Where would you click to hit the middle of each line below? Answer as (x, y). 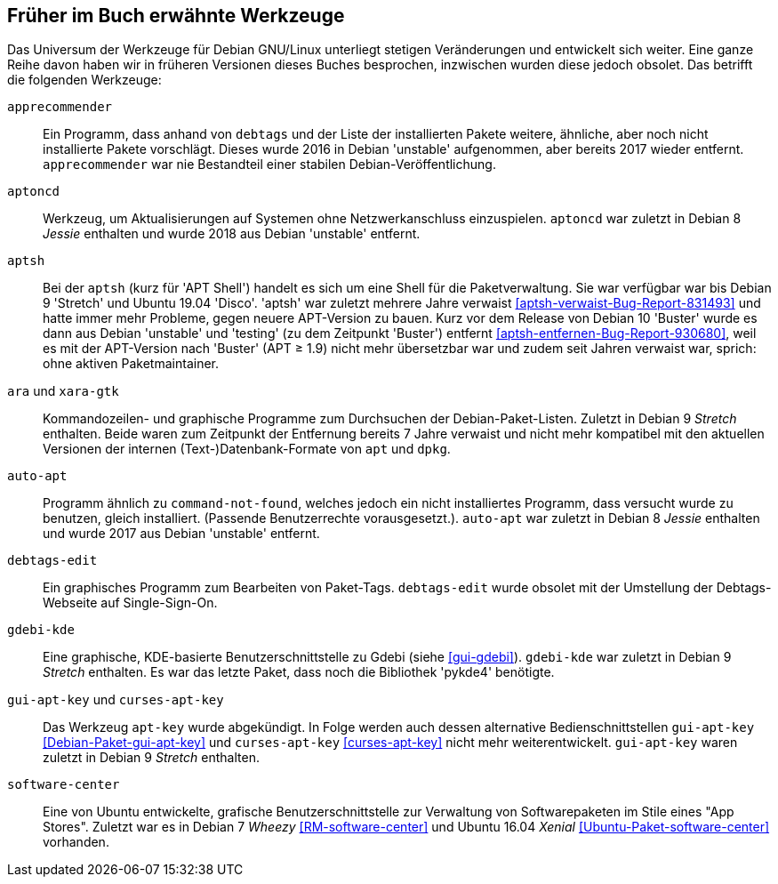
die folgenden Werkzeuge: (84, 80)
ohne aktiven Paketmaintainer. (131, 364)
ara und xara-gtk (63, 391)
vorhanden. (76, 842)
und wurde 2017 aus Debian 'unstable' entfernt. (181, 534)
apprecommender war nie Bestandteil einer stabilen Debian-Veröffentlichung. (269, 165)
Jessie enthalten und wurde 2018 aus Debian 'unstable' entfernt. (232, 234)
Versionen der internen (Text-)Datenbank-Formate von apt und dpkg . (247, 449)
